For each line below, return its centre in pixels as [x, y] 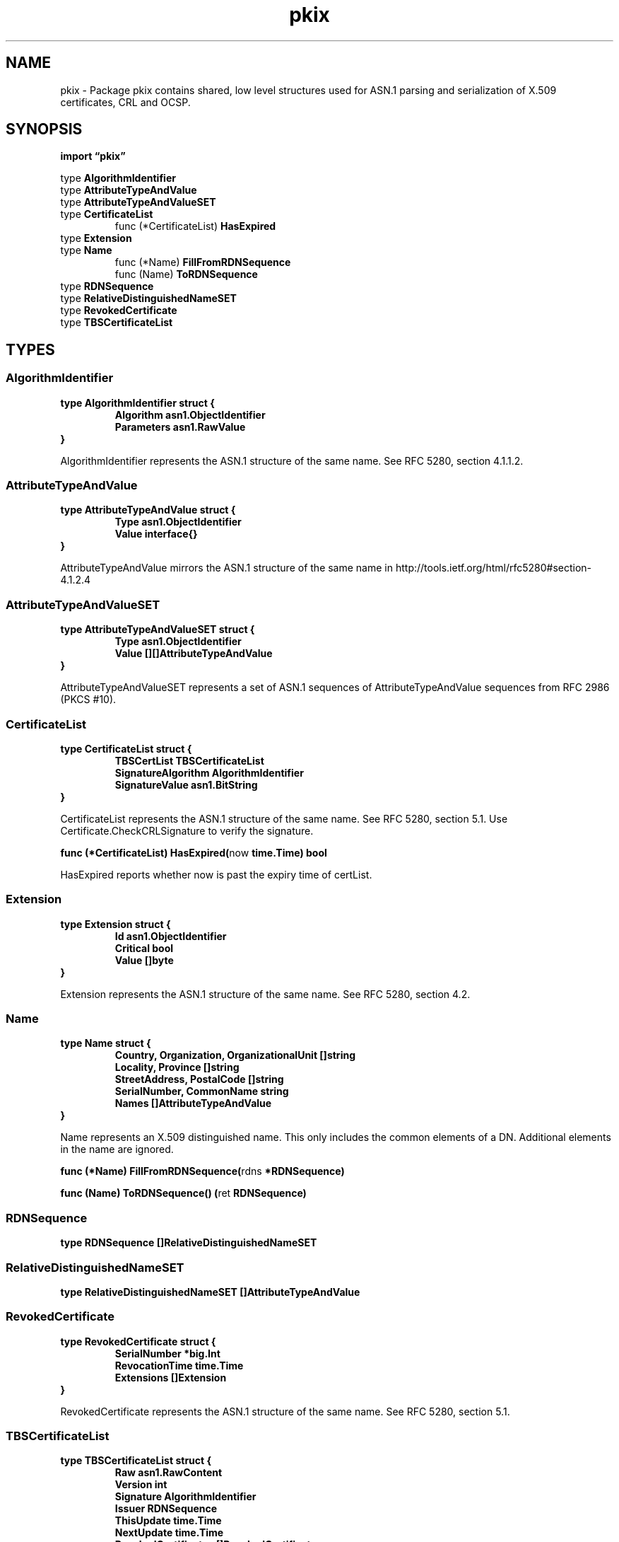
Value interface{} [156, 534]
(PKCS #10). [88, 700]
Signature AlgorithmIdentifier [185, 1497]
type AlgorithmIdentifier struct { [137, 402]
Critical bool [144, 948]
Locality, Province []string [177, 1067]
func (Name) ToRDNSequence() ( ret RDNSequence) [183, 1193]
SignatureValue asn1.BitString [186, 784]
